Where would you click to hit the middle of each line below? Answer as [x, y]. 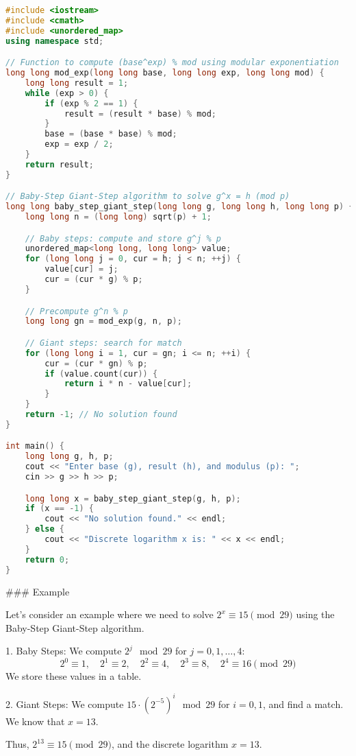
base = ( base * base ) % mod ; [111, 134]
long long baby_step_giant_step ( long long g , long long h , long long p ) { [180, 207]
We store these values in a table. [74, 676]
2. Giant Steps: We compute [65, 704]
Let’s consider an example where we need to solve [110, 614]
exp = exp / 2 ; [79, 144]
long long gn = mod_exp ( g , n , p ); [103, 321]
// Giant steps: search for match [103, 343]
